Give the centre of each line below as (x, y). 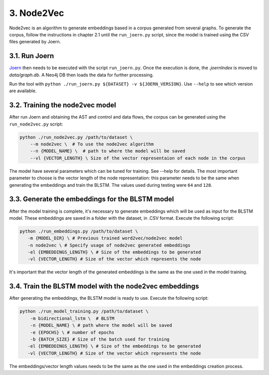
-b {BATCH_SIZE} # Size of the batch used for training (100, 339)
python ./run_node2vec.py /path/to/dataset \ (76, 137)
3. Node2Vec (37, 13)
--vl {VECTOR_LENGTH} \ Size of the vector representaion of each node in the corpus (138, 158)
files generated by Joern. (35, 42)
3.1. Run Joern (32, 56)
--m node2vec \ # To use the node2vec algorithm (92, 144)
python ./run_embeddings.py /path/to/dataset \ (79, 231)
